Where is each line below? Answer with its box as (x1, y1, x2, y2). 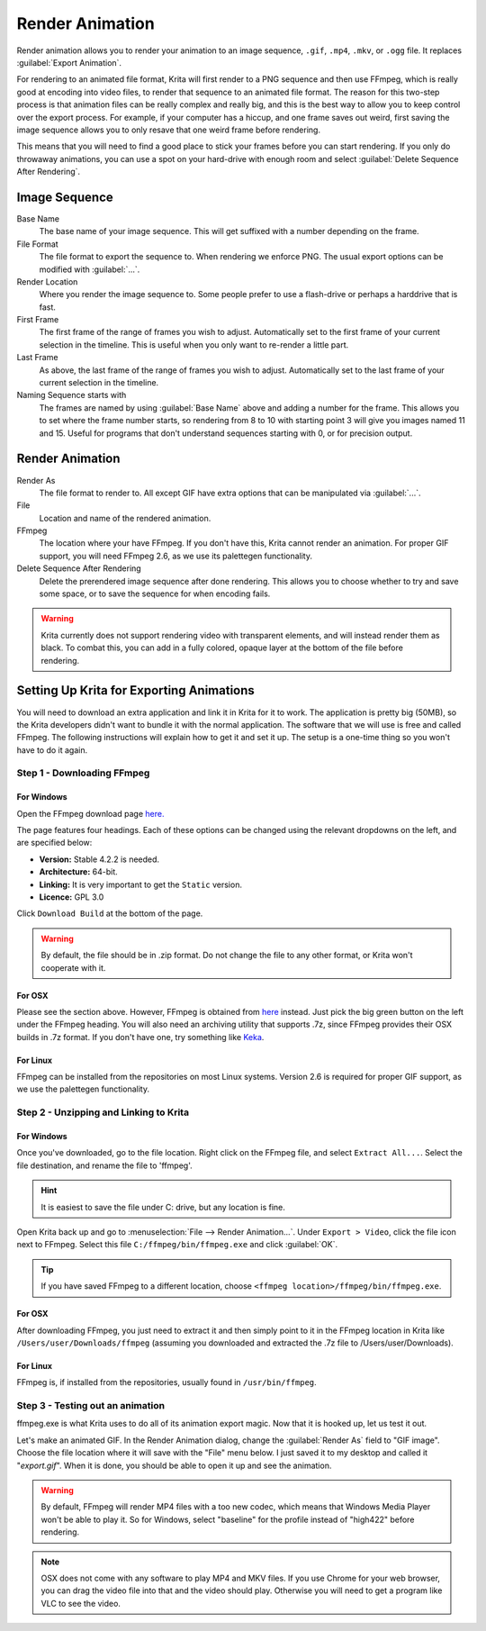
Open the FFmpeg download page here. (16, 808, 165, 819)
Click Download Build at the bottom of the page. (16, 908, 203, 919)
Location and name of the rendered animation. (39, 512, 211, 523)
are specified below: (16, 838, 93, 848)
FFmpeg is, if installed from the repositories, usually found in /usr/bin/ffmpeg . (16, 1377, 317, 1388)
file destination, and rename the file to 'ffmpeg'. (16, 1160, 193, 1171)
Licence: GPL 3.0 (39, 892, 104, 902)
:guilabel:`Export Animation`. (16, 57, 121, 68)
